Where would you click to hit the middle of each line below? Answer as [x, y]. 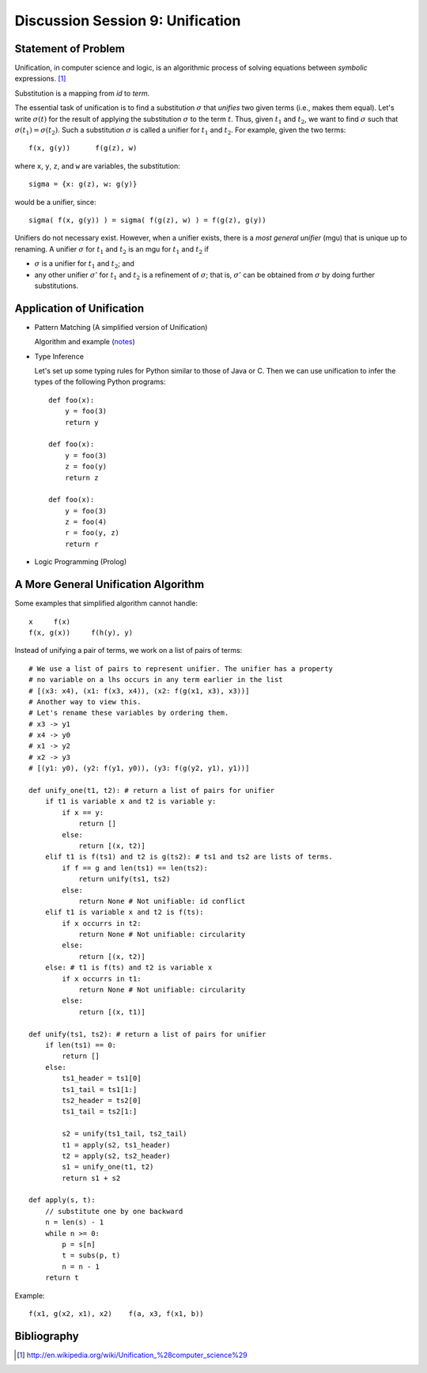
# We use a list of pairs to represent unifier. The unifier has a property [181, 668]
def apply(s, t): [62, 1200]
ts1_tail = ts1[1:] [100, 1089]
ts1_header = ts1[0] [102, 1079]
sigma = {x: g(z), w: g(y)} [83, 184]
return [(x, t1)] [112, 1012]
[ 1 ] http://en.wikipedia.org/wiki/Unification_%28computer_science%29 [132, 1355]
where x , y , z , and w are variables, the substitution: [98, 165]
